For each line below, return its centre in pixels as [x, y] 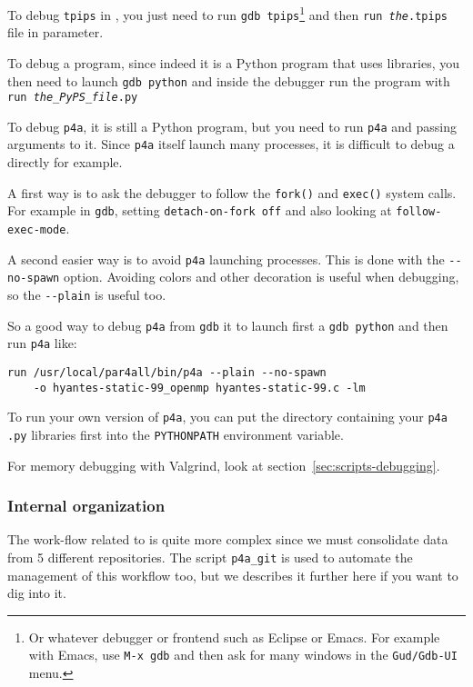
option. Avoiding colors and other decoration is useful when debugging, [261, 277]
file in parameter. [55, 32]
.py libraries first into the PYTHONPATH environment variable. [176, 434]
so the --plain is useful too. [87, 294]
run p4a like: [42, 343]
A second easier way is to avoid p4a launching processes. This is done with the [226, 259]
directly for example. [65, 162]
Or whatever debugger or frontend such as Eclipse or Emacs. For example [234, 637]
